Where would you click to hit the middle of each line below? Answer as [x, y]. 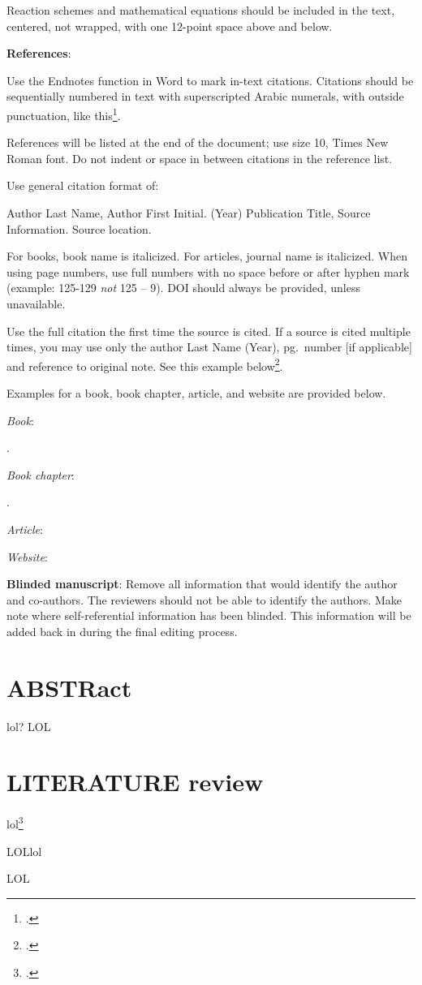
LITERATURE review [135, 782]
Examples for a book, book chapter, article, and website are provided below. [196, 393]
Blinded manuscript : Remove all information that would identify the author [202, 584]
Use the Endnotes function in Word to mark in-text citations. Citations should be [210, 80]
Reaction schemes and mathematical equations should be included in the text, [201, 10]
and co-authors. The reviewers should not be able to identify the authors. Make [204, 599]
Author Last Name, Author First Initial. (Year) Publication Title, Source [189, 213]
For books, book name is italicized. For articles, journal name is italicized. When [207, 256]
